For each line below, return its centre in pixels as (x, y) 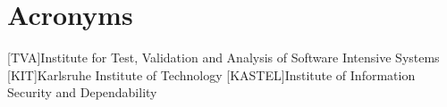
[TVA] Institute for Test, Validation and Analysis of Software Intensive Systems (223, 58)
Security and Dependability (82, 92)
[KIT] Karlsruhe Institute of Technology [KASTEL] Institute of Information (211, 74)
